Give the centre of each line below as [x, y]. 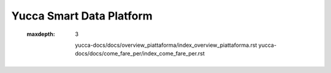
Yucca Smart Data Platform [82, 16]
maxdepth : [41, 34]
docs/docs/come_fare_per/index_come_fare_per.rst [140, 54]
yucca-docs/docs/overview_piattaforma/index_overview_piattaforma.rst [166, 45]
